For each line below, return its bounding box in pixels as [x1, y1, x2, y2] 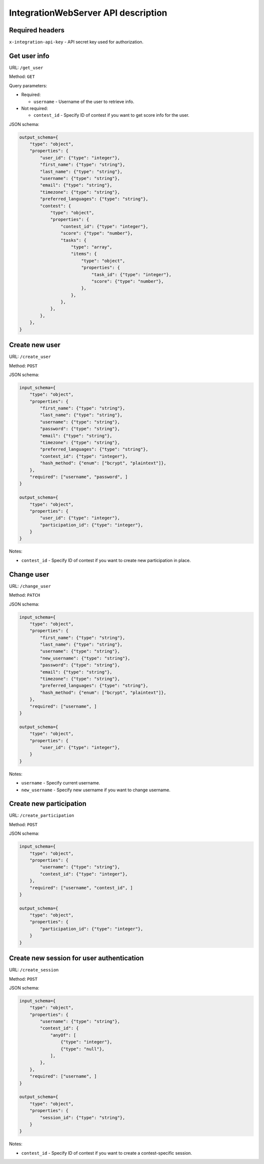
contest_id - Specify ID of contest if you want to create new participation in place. [21, 557, 191, 563]
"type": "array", [71, 244, 112, 250]
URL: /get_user [9, 64, 44, 71]
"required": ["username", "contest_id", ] [29, 885, 133, 890]
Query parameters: [9, 82, 47, 88]
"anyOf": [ [50, 1032, 77, 1038]
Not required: [21, 105, 48, 111]
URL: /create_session [9, 967, 59, 973]
